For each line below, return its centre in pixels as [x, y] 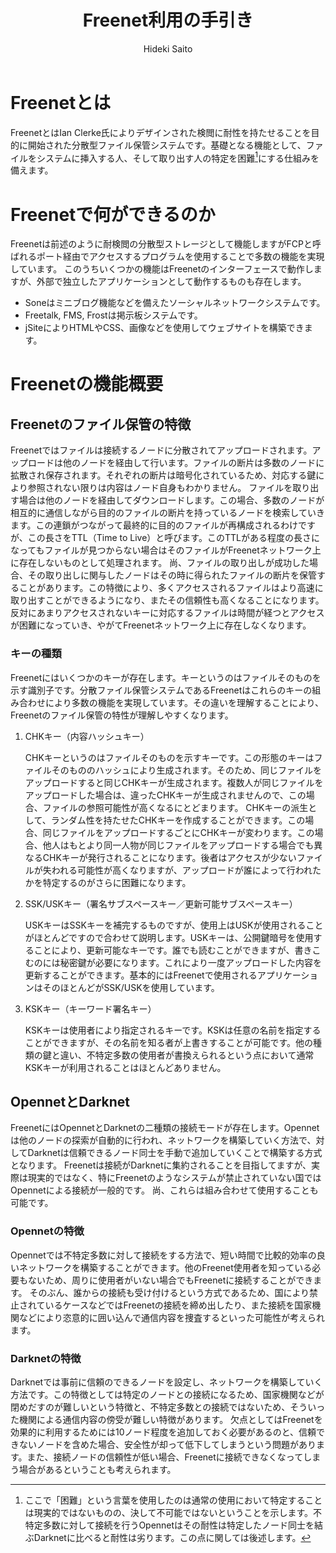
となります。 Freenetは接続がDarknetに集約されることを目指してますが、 [161, 1165]
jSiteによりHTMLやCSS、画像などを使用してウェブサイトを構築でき [164, 328]
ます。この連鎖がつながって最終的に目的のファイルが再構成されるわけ [154, 525]
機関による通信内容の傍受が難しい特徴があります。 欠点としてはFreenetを [170, 1419]
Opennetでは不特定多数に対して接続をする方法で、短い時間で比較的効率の [163, 1255]
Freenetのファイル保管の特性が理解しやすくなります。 [122, 715]
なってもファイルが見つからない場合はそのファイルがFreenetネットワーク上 [166, 550]
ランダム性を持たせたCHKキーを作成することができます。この [178, 820]
